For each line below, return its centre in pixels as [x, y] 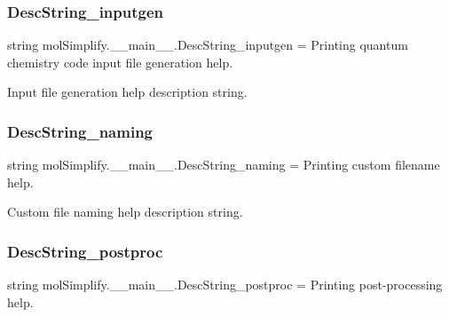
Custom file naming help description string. [125, 212]
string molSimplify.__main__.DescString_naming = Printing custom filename [224, 165]
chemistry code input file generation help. [120, 62]
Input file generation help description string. [127, 92]
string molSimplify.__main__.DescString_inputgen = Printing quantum [208, 45]
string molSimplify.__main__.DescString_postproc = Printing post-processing [225, 285]
